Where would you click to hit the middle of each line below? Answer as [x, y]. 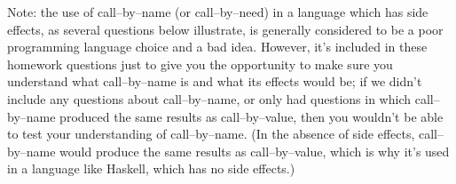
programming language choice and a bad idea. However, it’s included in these [217, 47]
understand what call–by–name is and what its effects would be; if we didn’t [215, 81]
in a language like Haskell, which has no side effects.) [151, 168]
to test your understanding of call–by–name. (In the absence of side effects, [211, 134]
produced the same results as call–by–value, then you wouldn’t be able [252, 116]
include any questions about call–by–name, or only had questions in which [209, 98]
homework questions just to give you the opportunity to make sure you [200, 64]
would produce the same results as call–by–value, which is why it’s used [255, 151]
